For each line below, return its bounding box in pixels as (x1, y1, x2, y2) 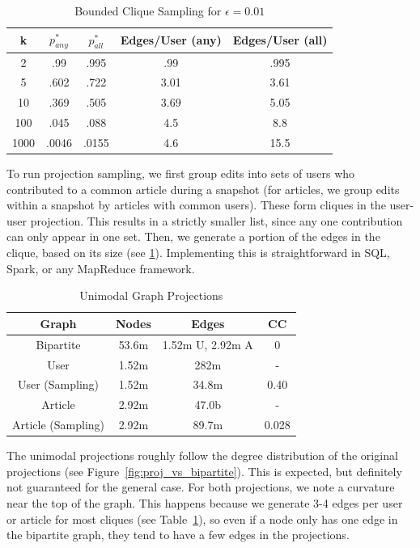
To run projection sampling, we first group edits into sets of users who (6, 165, 355, 182)
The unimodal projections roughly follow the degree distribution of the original (6, 447, 398, 464)
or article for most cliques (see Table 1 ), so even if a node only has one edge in (6, 510, 398, 527)
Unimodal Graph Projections (79, 287, 223, 304)
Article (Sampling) (12, 416, 105, 433)
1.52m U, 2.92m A (162, 335, 253, 352)
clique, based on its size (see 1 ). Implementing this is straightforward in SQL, (6, 244, 390, 261)
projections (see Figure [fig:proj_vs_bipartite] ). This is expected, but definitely (6, 462, 402, 479)
